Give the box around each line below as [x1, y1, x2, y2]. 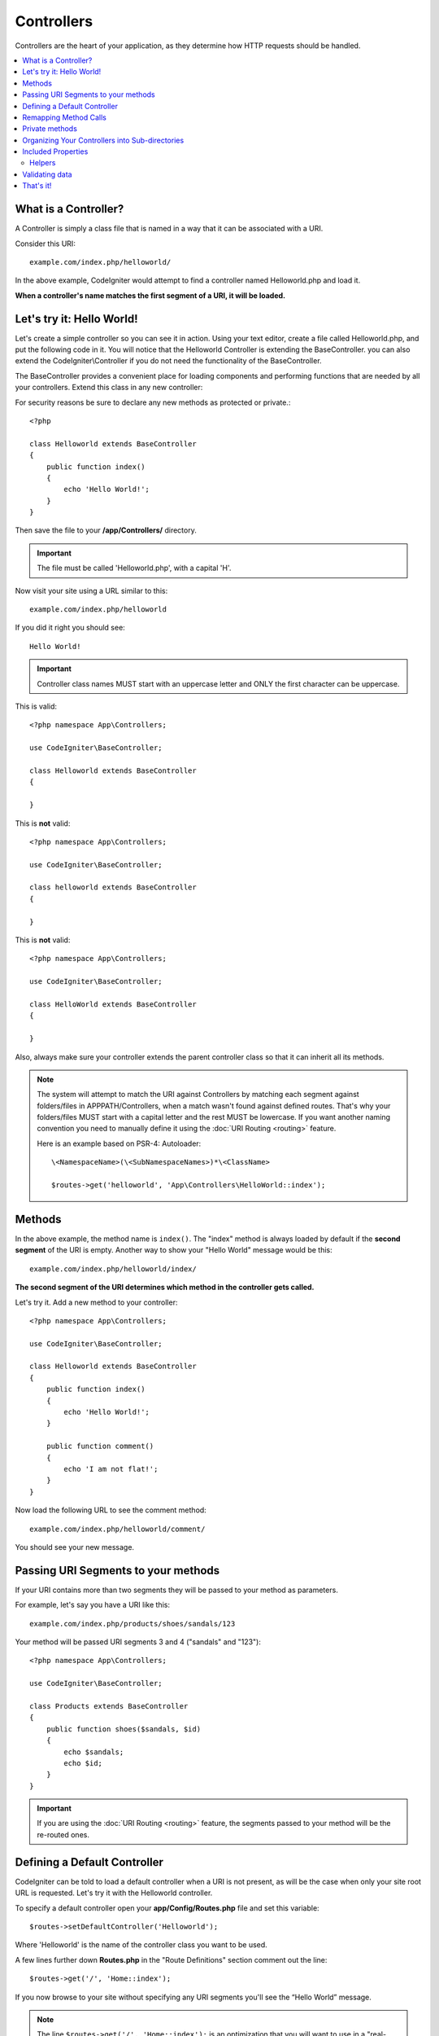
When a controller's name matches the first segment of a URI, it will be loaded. [15, 290, 286, 301]
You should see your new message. [15, 1542, 134, 1551]
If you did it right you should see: [15, 623, 125, 633]
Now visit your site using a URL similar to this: [15, 586, 168, 595]
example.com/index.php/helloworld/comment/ [29, 1524, 206, 1534]
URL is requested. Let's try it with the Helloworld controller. [15, 1888, 213, 1898]
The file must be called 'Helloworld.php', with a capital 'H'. [37, 563, 232, 573]
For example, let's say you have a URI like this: [15, 1600, 171, 1610]
